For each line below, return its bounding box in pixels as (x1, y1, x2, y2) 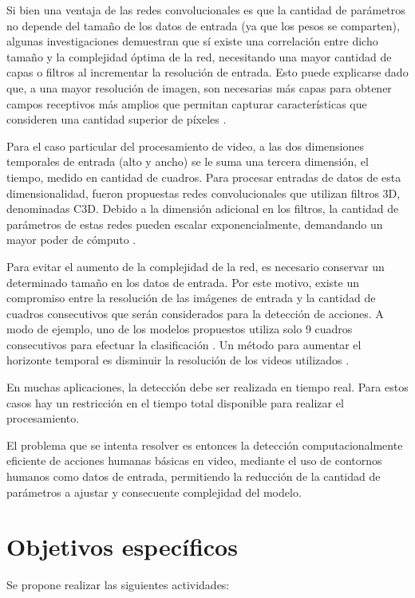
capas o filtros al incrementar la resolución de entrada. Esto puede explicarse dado (6, 64, 409, 81)
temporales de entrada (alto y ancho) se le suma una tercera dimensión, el (6, 153, 369, 170)
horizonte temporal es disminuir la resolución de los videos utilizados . (6, 352, 350, 368)
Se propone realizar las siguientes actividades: (6, 576, 230, 593)
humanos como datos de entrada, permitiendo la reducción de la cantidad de (6, 468, 381, 485)
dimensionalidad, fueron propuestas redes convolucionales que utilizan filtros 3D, (6, 184, 401, 201)
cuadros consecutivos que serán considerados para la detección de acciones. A (6, 305, 384, 321)
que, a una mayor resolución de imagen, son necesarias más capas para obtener (6, 79, 392, 96)
